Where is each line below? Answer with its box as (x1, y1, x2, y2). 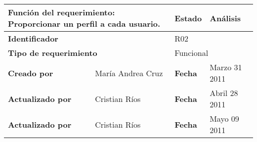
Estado (174, 12, 202, 24)
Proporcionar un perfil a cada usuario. (8, 18, 161, 29)
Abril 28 (210, 87, 238, 98)
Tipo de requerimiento (8, 47, 97, 58)
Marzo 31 (210, 61, 242, 73)
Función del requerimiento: (8, 6, 115, 18)
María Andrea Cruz (95, 67, 163, 79)
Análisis (210, 12, 241, 24)
